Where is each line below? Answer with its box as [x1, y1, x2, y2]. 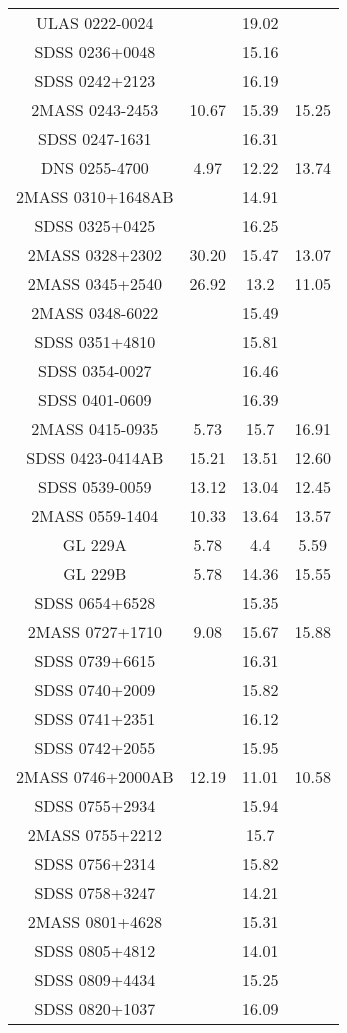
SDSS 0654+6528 [34, 591, 156, 614]
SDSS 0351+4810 [34, 330, 156, 353]
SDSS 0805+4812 [34, 939, 156, 962]
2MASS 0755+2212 [27, 823, 162, 846]
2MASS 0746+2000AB [16, 765, 174, 788]
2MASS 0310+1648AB [16, 185, 174, 208]
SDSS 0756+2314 [34, 852, 156, 875]
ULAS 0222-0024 [36, 11, 154, 34]
